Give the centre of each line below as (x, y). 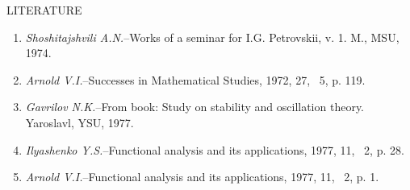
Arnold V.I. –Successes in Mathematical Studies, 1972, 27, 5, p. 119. (195, 79)
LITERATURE (44, 10)
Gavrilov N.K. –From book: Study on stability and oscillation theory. (195, 107)
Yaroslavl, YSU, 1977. (79, 122)
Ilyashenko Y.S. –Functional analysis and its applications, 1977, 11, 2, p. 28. (215, 149)
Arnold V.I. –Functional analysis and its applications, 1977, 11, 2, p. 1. (202, 177)
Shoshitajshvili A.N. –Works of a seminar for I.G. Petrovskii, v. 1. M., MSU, (212, 37)
